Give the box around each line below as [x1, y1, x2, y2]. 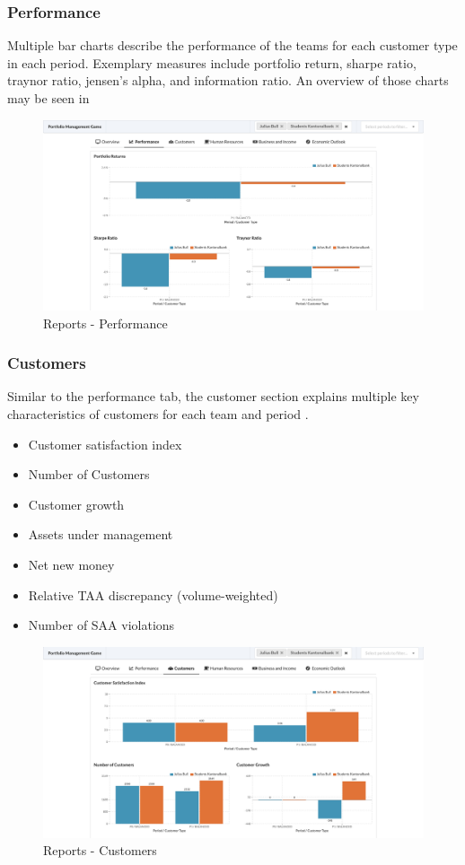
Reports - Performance [43, 313, 168, 332]
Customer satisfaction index [28, 434, 182, 453]
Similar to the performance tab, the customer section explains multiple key [7, 387, 419, 406]
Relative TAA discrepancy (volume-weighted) [28, 585, 278, 604]
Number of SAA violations [28, 616, 175, 634]
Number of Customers [28, 465, 150, 484]
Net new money [28, 555, 115, 573]
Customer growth [28, 494, 125, 513]
